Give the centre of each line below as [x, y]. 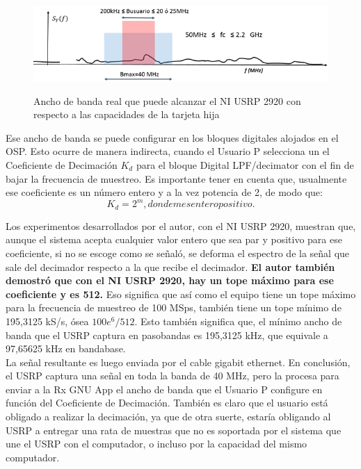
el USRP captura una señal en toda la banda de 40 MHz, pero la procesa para [173, 376]
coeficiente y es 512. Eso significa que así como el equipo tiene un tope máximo [181, 294]
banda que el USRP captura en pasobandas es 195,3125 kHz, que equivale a [167, 335]
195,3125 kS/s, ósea [47, 321]
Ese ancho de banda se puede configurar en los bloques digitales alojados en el [172, 137]
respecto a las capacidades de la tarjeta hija [127, 114]
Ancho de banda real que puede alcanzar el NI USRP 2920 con [167, 100]
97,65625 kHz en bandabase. [66, 348]
